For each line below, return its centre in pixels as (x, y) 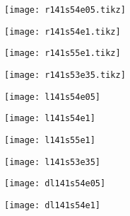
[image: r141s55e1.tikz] (63, 53)
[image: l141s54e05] (53, 97)
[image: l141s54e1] (50, 119)
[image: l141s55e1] (50, 140)
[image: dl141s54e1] (53, 205)
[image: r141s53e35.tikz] (65, 75)
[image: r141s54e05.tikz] (65, 10)
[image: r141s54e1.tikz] (63, 32)
